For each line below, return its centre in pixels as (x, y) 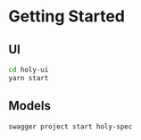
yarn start (29, 78)
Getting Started (67, 16)
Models (29, 106)
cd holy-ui (29, 70)
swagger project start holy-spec (70, 127)
